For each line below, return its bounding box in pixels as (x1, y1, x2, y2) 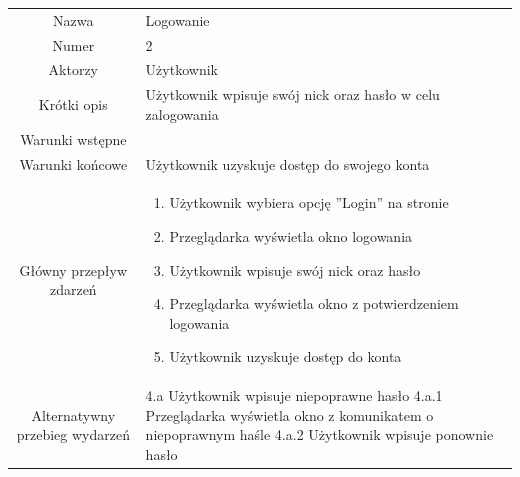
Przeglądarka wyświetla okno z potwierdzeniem (169, 293, 459, 314)
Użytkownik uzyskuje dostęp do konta (169, 346, 402, 367)
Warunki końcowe (19, 153, 128, 174)
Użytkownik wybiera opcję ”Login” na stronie (169, 192, 449, 213)
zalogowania (145, 103, 219, 124)
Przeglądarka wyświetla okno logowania (169, 226, 413, 246)
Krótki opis (38, 94, 108, 115)
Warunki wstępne (20, 128, 127, 149)
